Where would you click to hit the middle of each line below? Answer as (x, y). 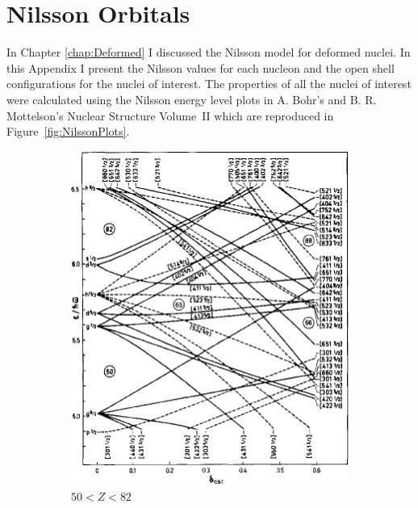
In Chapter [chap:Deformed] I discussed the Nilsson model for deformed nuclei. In (209, 52)
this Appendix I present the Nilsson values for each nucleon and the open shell (201, 67)
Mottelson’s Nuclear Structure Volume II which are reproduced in (170, 115)
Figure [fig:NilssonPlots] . (68, 131)
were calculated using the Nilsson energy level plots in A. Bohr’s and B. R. (192, 99)
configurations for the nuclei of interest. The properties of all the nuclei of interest (209, 84)
